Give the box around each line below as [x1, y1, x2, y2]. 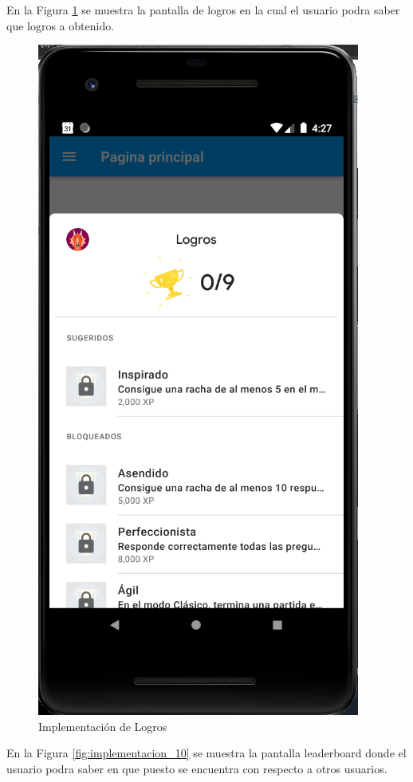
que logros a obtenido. [6, 17, 115, 33]
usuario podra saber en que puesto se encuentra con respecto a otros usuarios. [6, 760, 387, 776]
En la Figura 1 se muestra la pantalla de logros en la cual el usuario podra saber [6, 2, 400, 18]
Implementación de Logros [38, 717, 167, 734]
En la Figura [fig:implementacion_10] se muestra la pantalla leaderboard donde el [6, 745, 407, 761]
